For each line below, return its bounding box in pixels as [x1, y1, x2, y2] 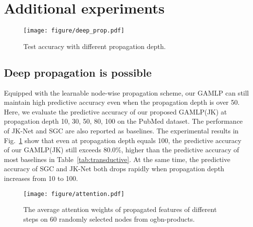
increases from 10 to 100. [4, 173, 78, 183]
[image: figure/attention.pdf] [23, 190, 125, 197]
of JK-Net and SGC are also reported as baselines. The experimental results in [4, 125, 239, 135]
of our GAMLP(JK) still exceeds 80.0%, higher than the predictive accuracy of [4, 145, 239, 155]
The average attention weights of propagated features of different [23, 204, 217, 214]
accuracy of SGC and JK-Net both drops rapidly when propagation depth [4, 163, 224, 174]
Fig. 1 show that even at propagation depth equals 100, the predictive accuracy [4, 135, 242, 145]
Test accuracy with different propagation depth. [23, 41, 166, 51]
